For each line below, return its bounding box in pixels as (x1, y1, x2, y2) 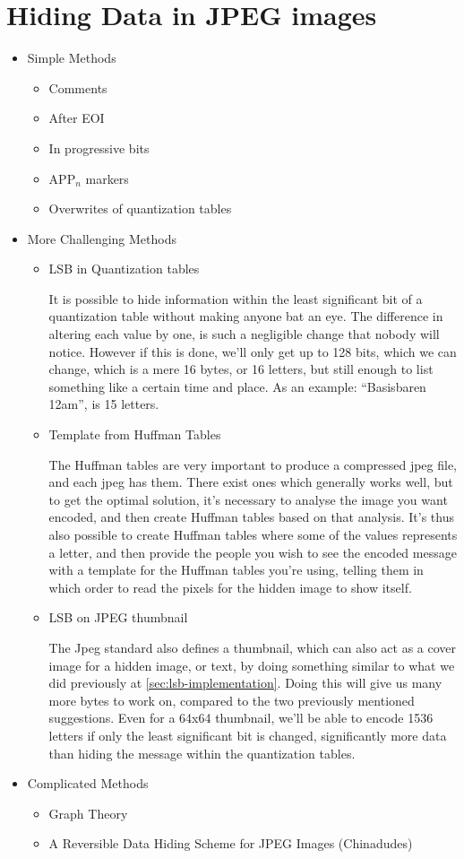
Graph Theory (48, 803, 128, 822)
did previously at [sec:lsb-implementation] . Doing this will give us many (48, 673, 443, 692)
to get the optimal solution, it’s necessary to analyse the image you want (48, 490, 448, 508)
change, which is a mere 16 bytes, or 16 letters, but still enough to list (48, 360, 434, 378)
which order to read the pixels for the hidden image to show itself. (48, 577, 412, 596)
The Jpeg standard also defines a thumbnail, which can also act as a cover (48, 638, 457, 656)
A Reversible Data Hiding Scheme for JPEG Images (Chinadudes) (48, 834, 413, 853)
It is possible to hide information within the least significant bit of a (48, 289, 423, 308)
